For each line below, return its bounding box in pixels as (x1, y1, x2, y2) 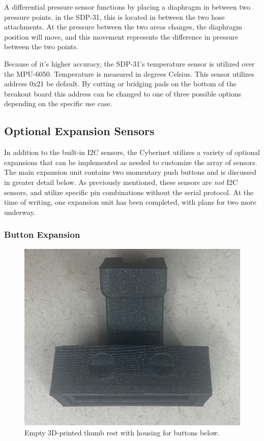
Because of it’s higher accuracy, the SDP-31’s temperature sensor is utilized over (4, 58, 255, 69)
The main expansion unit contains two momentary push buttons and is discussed (4, 167, 257, 177)
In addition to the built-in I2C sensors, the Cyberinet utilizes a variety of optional (4, 147, 260, 157)
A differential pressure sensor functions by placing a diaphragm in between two (4, 2, 250, 12)
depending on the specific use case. (4, 98, 112, 109)
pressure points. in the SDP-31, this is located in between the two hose (4, 11, 225, 22)
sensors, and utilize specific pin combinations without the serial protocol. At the (4, 186, 254, 197)
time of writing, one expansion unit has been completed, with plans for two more (4, 197, 256, 207)
